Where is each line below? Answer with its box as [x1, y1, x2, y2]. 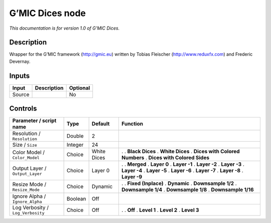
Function [121, 121, 143, 128]
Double [66, 132, 84, 139]
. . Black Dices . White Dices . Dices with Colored [121, 148, 240, 155]
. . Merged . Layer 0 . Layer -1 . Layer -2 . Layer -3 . [121, 161, 244, 168]
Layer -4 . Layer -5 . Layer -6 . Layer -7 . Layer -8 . [121, 167, 243, 174]
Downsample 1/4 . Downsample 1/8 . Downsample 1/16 [121, 186, 254, 193]
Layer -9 [121, 173, 143, 180]
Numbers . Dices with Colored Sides [121, 154, 210, 161]
